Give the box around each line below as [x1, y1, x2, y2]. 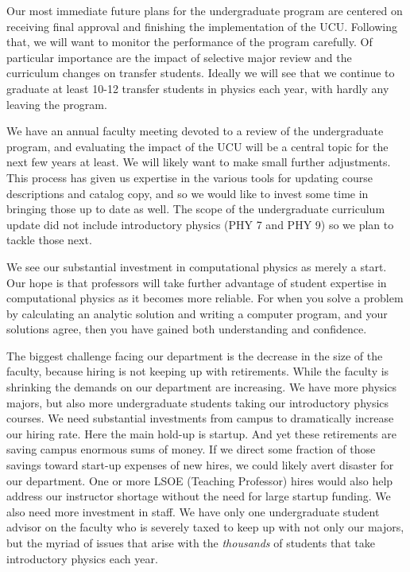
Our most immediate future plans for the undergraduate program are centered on [6, 2, 403, 18]
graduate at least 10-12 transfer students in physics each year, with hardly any [6, 80, 389, 96]
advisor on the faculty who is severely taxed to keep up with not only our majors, [6, 519, 404, 535]
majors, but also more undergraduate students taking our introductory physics [6, 394, 389, 411]
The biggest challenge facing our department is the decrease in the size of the [6, 347, 383, 364]
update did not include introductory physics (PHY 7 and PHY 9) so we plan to [6, 216, 394, 232]
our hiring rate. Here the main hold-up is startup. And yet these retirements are [6, 425, 397, 442]
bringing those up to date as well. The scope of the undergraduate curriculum [6, 200, 385, 217]
